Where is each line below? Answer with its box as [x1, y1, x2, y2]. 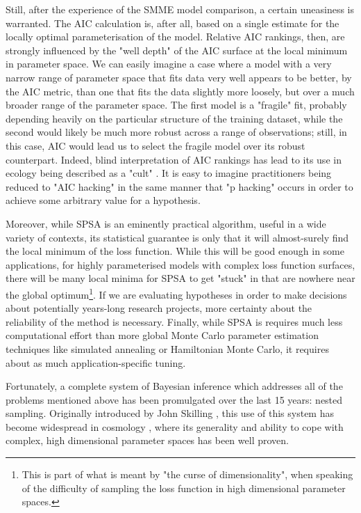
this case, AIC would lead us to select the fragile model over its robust [6, 138, 305, 152]
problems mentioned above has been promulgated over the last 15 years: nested [6, 392, 343, 407]
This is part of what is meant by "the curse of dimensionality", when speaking [22, 467, 353, 482]
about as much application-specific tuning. [6, 355, 186, 370]
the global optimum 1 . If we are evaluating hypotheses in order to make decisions [6, 285, 347, 301]
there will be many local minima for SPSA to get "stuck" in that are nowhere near [6, 271, 355, 285]
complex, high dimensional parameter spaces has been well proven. [6, 433, 289, 448]
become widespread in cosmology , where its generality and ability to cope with [6, 419, 344, 434]
